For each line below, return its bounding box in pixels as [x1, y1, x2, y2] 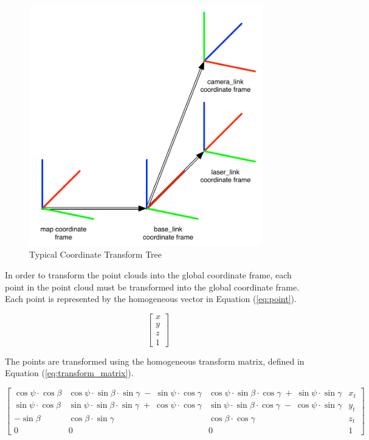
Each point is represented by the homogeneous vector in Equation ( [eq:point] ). [5, 292, 297, 305]
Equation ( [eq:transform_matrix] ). [5, 366, 134, 379]
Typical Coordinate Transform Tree [29, 248, 162, 261]
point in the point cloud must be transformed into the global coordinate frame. [5, 280, 300, 293]
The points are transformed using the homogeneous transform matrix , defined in [5, 354, 305, 367]
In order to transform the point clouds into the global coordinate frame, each [5, 268, 292, 281]
